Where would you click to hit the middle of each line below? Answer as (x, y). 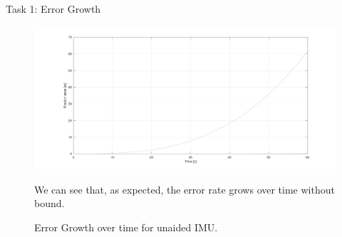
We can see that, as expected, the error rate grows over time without (185, 189)
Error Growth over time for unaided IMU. (126, 227)
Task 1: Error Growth (53, 9)
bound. (50, 203)
